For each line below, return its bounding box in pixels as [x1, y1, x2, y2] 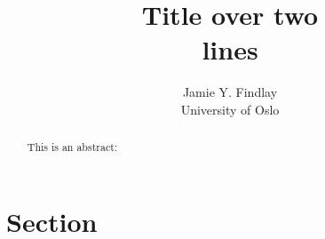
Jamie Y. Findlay [182, 83, 278, 101]
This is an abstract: [27, 139, 118, 155]
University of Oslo [180, 100, 280, 118]
